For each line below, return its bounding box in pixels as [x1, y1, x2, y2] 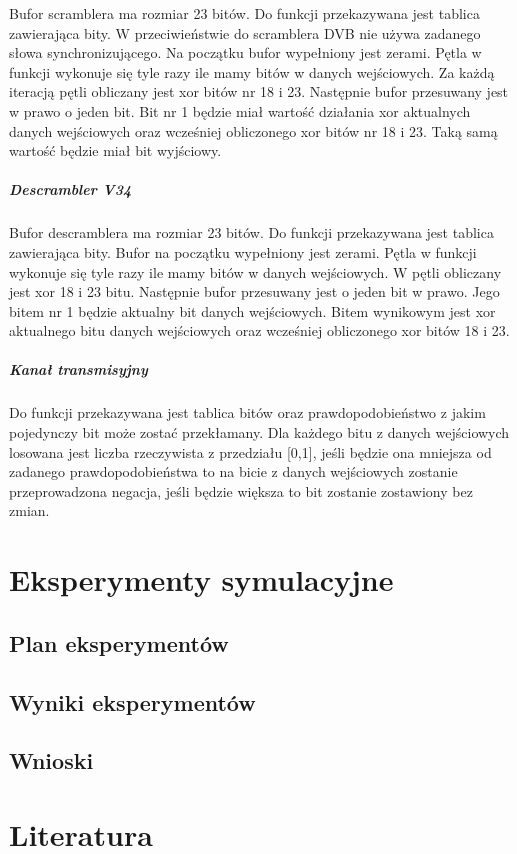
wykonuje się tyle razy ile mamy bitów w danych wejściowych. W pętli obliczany [9, 261, 502, 282]
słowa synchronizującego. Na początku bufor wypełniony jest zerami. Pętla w [9, 42, 482, 63]
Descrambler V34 [9, 179, 132, 200]
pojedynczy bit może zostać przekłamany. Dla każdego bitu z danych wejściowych [9, 422, 510, 443]
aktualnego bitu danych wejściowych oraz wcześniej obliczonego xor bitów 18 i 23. [9, 320, 510, 341]
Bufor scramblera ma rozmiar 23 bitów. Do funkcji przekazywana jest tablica [9, 3, 480, 23]
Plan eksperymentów [9, 627, 229, 658]
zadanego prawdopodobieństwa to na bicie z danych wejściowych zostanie [9, 461, 458, 482]
